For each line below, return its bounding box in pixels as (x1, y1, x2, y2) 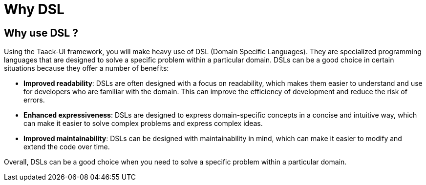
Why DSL (4, 1, 64, 18)
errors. (23, 96, 45, 104)
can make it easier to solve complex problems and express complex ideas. (23, 119, 263, 128)
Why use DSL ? (4, 26, 78, 39)
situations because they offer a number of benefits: (4, 64, 169, 73)
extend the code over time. (23, 143, 110, 151)
